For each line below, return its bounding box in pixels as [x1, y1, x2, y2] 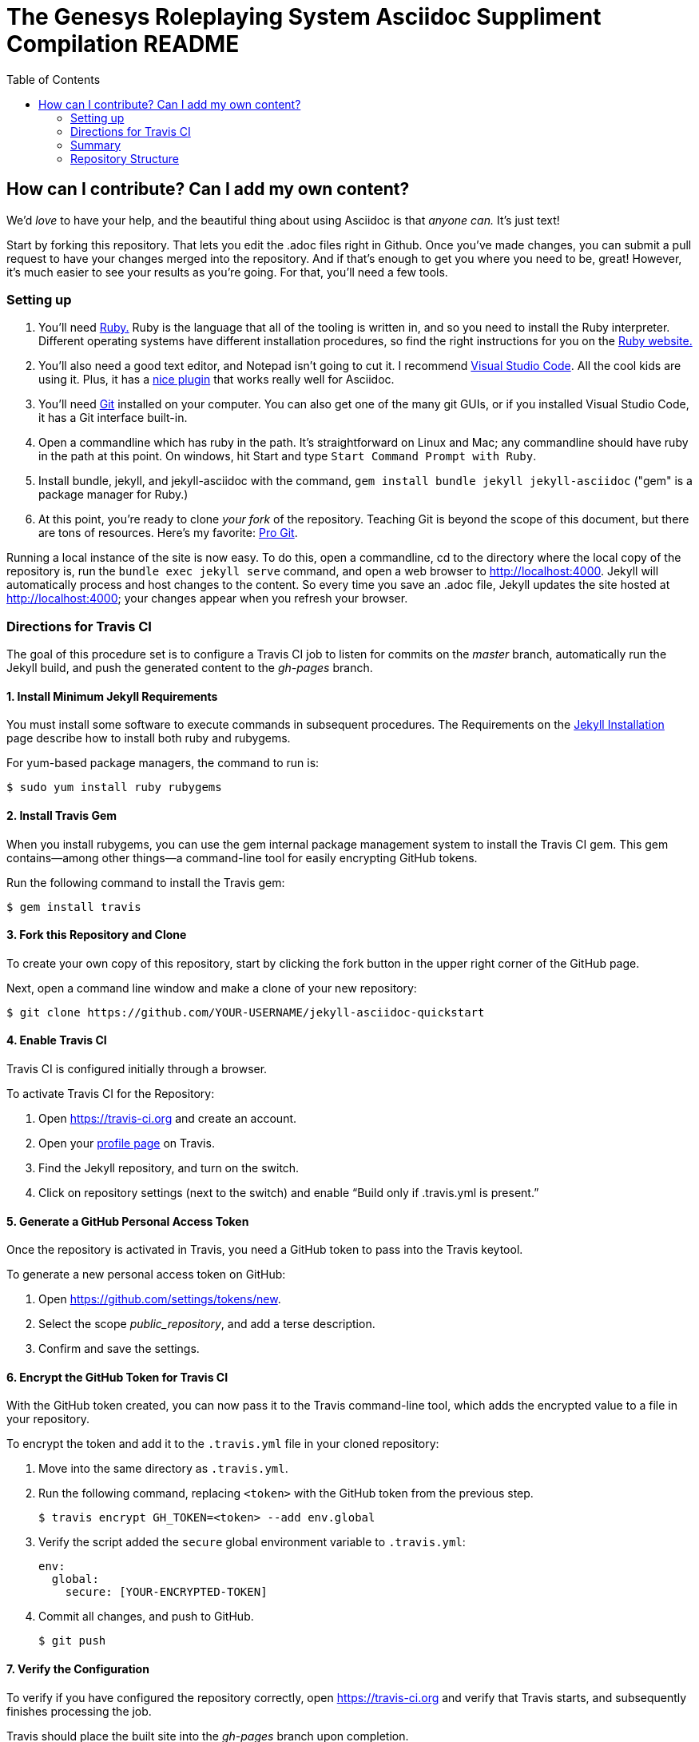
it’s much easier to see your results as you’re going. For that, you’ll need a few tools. [6, 264, 448, 279]
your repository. [6, 1412, 90, 1426]
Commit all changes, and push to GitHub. [38, 1609, 254, 1624]
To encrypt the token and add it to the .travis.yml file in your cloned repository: [6, 1437, 439, 1451]
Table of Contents [6, 72, 101, 86]
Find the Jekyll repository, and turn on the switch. [38, 1160, 300, 1175]
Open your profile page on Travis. [38, 1135, 215, 1150]
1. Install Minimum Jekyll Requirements [6, 689, 218, 703]
